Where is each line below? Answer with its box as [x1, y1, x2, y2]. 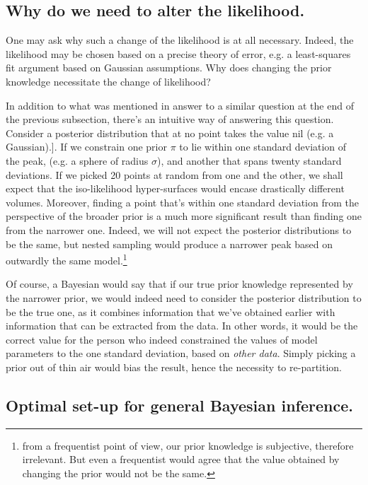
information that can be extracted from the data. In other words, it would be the [6, 318, 358, 333]
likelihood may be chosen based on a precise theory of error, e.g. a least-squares [6, 46, 351, 61]
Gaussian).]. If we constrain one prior [6, 139, 167, 154]
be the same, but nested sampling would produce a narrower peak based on [6, 236, 333, 251]
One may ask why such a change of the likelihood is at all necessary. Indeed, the [6, 33, 354, 47]
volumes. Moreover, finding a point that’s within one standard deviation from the [6, 194, 359, 209]
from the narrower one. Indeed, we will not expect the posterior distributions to [6, 222, 352, 237]
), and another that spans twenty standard [156, 153, 342, 168]
